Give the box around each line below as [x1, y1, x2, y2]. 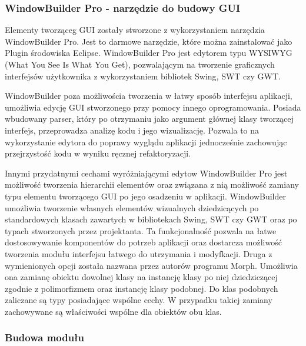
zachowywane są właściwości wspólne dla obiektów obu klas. [5, 305, 222, 317]
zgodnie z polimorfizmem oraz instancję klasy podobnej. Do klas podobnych [5, 282, 278, 294]
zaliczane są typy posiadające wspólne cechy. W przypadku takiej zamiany [5, 294, 272, 306]
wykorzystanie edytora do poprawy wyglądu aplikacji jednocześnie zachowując [5, 135, 287, 148]
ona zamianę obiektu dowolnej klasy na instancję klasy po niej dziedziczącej [5, 271, 278, 283]
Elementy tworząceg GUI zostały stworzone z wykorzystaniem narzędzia [5, 24, 265, 36]
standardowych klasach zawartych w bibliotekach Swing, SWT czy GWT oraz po [5, 213, 297, 225]
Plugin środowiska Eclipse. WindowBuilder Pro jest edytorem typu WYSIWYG [5, 46, 292, 59]
